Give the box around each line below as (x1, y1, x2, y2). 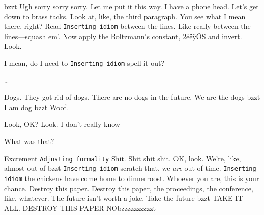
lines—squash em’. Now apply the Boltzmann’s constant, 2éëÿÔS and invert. (4, 30, 242, 41)
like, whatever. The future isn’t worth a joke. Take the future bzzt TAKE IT (4, 193, 243, 203)
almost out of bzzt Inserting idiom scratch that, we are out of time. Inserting (4, 163, 256, 173)
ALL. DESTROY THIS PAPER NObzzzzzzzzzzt (4, 202, 156, 213)
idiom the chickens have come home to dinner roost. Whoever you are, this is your (4, 172, 259, 183)
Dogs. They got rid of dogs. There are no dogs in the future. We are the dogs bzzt (4, 92, 260, 102)
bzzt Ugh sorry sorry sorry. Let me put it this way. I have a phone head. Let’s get (4, 1, 259, 11)
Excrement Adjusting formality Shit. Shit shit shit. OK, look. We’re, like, (4, 153, 241, 163)
